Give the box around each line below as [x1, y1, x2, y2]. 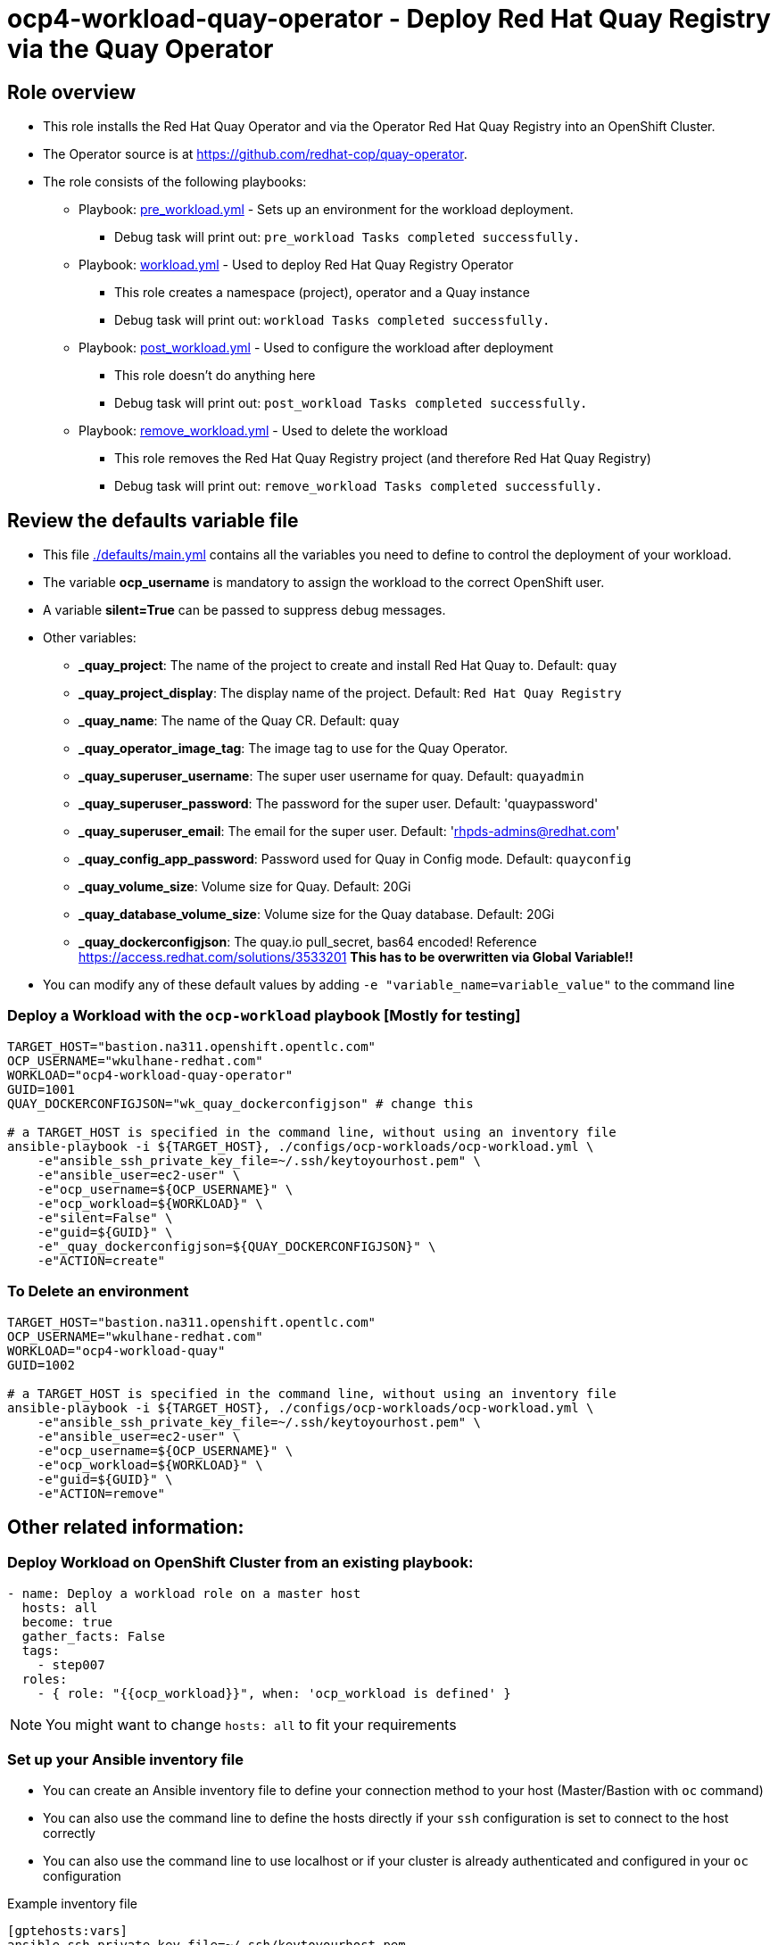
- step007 [37, 1657, 105, 1672]
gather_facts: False [21, 1628, 166, 1643]
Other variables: [43, 630, 137, 646]
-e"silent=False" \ [37, 1210, 173, 1225]
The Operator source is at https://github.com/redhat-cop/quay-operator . [43, 146, 468, 162]
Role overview [7, 80, 137, 103]
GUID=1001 [7, 1081, 75, 1097]
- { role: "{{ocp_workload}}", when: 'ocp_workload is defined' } [37, 1685, 511, 1701]
